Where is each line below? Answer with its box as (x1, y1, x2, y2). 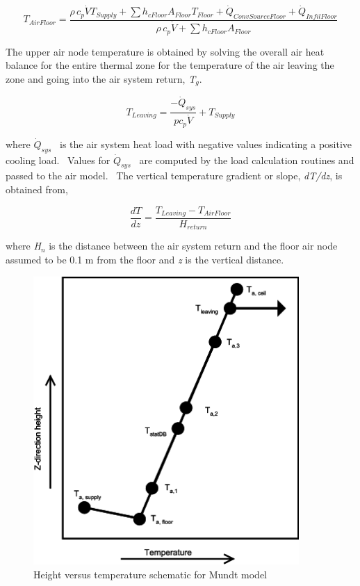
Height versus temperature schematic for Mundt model (33, 567, 267, 581)
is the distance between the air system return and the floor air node (49, 238, 338, 253)
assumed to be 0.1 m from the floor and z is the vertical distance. (6, 252, 284, 267)
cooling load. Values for (6, 152, 111, 167)
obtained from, (6, 181, 68, 196)
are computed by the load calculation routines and (139, 152, 354, 167)
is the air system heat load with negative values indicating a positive (60, 136, 352, 151)
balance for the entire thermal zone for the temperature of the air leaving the (6, 58, 334, 72)
